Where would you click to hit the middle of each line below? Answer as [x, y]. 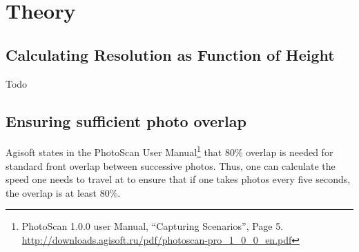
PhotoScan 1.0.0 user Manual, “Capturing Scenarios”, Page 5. [153, 226]
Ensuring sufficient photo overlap [126, 120]
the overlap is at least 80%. [63, 192]
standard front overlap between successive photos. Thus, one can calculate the [171, 165]
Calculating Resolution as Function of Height [170, 54]
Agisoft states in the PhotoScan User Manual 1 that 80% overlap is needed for [169, 151]
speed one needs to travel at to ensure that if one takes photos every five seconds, [178, 179]
